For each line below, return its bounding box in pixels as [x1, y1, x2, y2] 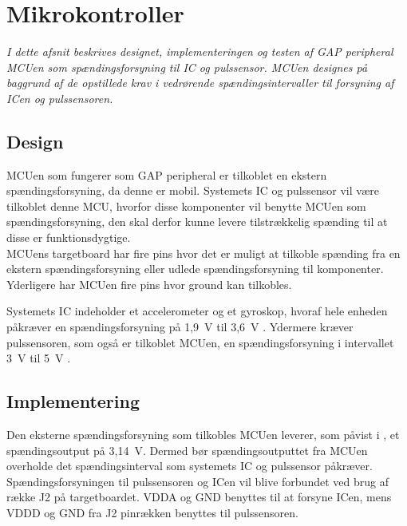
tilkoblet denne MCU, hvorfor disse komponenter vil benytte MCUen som [6, 197, 366, 214]
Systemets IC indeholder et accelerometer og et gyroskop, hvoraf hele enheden [6, 303, 388, 319]
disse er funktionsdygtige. [6, 229, 131, 246]
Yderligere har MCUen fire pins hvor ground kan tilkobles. [6, 275, 292, 292]
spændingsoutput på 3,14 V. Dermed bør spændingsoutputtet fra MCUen [6, 441, 368, 458]
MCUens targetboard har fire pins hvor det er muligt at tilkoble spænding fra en [6, 244, 401, 261]
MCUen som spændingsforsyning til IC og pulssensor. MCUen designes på [6, 58, 368, 75]
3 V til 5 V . [6, 350, 71, 366]
